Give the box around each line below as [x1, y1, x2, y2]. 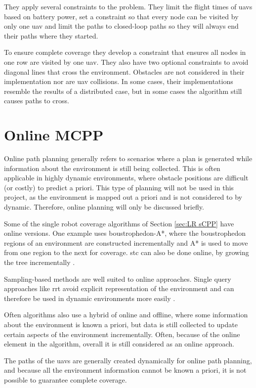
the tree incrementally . [4, 257, 75, 267]
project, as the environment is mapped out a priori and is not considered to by [4, 192, 242, 202]
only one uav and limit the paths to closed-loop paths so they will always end [4, 21, 239, 31]
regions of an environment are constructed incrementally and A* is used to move [4, 237, 248, 248]
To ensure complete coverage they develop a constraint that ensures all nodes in [4, 47, 246, 57]
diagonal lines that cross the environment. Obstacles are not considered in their [4, 66, 245, 77]
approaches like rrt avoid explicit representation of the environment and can [4, 283, 234, 294]
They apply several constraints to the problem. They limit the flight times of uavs [4, 1, 253, 11]
